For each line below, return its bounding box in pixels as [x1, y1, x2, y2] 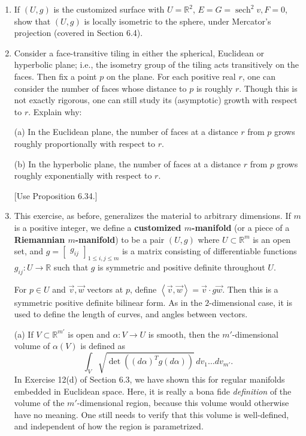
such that [53, 260, 89, 273]
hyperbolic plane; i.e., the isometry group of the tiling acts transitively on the [14, 58, 299, 71]
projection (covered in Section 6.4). [14, 26, 143, 39]
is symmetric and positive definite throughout [98, 260, 265, 273]
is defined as [80, 339, 126, 352]
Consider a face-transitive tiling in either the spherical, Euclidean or [14, 46, 264, 59]
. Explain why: [28, 105, 82, 118]
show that [14, 14, 51, 27]
